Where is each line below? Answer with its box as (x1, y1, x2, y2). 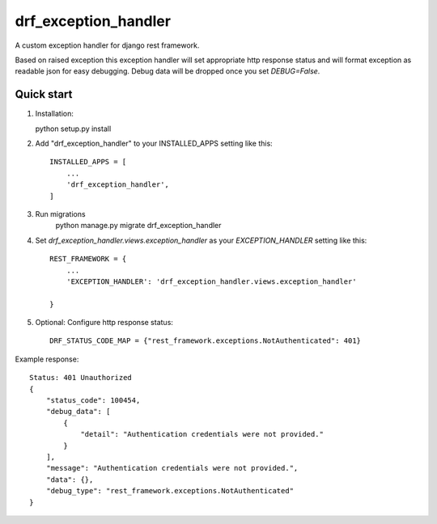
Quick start (15, 87, 73, 101)
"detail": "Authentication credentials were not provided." (80, 429, 324, 439)
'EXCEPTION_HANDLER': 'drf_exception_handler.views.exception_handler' (66, 277, 357, 286)
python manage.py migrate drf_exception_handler (55, 221, 222, 230)
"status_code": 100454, (45, 396, 141, 405)
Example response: (15, 354, 79, 364)
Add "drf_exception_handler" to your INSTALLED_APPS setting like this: (35, 138, 273, 149)
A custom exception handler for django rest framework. (15, 40, 200, 50)
